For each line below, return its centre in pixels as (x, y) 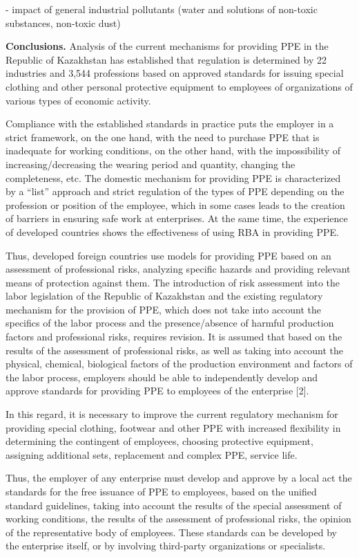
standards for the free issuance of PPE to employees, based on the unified (161, 491)
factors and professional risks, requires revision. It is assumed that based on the (174, 337)
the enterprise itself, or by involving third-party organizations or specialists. (166, 546)
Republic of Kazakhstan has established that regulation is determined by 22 (166, 59)
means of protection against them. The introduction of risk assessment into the (173, 282)
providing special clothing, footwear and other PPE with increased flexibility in (173, 427)
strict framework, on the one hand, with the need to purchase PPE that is (163, 137)
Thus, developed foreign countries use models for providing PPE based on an (168, 255)
